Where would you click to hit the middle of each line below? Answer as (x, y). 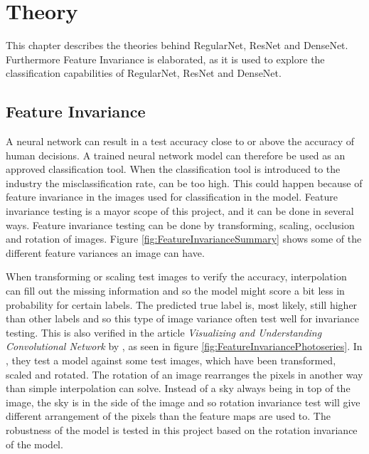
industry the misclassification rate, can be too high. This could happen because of (184, 183)
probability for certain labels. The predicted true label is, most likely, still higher (182, 304)
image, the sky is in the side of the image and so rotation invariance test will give (183, 402)
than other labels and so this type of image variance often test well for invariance (183, 318)
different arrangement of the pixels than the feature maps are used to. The (168, 416)
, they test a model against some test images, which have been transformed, (171, 360)
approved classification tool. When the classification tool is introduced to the (173, 169)
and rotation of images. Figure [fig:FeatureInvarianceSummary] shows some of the (184, 239)
